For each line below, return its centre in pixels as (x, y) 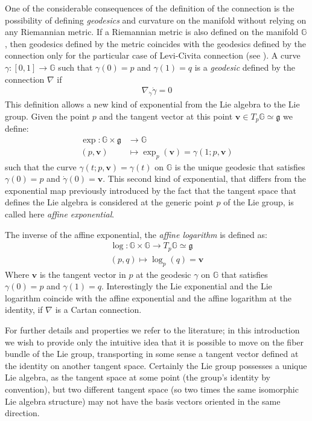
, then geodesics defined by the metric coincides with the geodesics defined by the (155, 43)
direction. (22, 413)
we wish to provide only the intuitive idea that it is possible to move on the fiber (154, 342)
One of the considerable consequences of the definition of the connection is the (150, 8)
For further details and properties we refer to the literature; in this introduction (152, 329)
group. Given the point (47, 116)
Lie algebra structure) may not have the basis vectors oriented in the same (143, 401)
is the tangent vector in (83, 274)
